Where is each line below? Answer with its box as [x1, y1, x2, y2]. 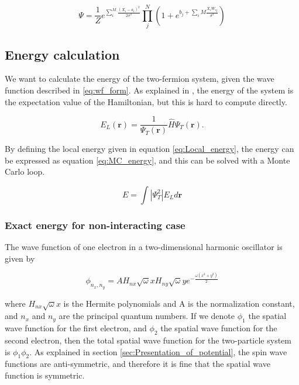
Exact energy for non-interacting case [5, 217, 185, 232]
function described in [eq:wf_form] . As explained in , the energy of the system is [5, 84, 294, 96]
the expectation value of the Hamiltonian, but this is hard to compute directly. [5, 95, 287, 107]
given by [5, 252, 35, 264]
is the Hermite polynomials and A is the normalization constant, [63, 297, 295, 309]
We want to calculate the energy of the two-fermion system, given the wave [5, 72, 274, 85]
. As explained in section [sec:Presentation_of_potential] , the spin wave [29, 345, 287, 358]
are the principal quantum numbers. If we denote [59, 310, 235, 322]
